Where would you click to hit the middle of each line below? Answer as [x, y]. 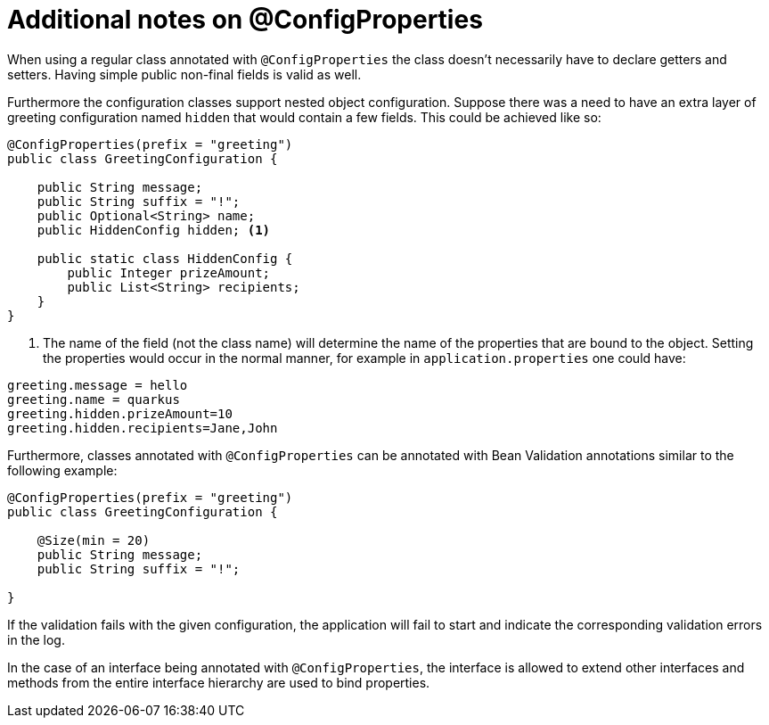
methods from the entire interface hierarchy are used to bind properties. [219, 682]
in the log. [36, 639]
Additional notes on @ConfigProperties [245, 20]
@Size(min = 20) [94, 540]
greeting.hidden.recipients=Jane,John [143, 428]
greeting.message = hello [98, 385]
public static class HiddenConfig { [165, 258]
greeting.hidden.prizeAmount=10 [120, 413]
